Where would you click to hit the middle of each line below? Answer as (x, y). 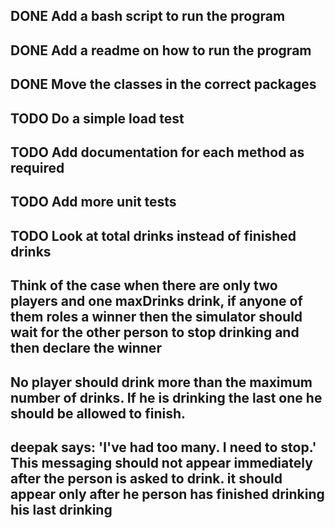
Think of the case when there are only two (144, 285)
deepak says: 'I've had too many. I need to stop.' (163, 447)
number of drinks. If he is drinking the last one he (166, 397)
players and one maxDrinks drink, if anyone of (156, 301)
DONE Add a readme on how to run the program (161, 50)
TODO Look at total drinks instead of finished (153, 235)
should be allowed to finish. (98, 413)
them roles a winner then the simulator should (156, 317)
